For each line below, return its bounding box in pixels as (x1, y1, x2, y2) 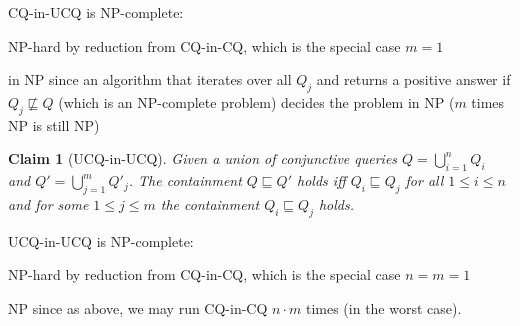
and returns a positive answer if (316, 69, 511, 90)
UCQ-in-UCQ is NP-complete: (8, 230, 194, 251)
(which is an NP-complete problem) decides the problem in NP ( (58, 91, 455, 112)
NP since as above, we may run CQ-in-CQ (8, 297, 268, 318)
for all (405, 170, 444, 191)
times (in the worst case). (305, 297, 462, 318)
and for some (8, 193, 89, 214)
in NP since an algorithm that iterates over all (8, 69, 292, 90)
